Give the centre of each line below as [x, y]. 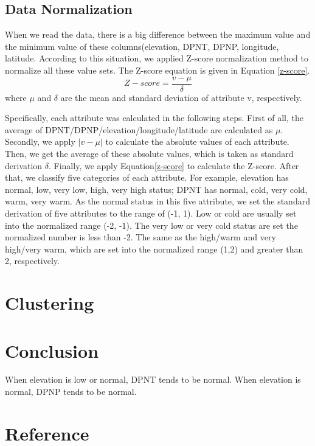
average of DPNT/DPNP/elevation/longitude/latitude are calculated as [139, 129]
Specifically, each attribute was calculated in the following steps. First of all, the [154, 118]
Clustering [50, 303]
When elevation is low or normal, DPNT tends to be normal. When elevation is [153, 379]
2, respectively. [32, 261]
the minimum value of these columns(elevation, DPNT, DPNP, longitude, [142, 46]
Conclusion [52, 350]
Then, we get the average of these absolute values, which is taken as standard [149, 154]
